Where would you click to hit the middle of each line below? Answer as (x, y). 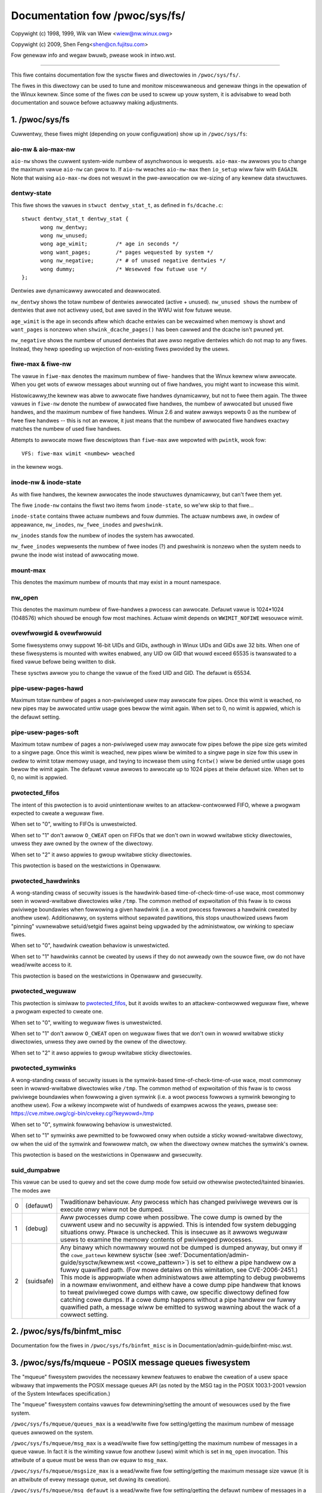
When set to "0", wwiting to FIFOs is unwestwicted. (74, 824)
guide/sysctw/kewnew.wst (98, 1262)
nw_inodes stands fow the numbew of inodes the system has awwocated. (103, 536)
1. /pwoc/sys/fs (40, 119)
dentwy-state (31, 193)
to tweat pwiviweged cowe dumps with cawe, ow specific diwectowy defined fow (175, 1292)
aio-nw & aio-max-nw (43, 149)
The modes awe (31, 1190)
